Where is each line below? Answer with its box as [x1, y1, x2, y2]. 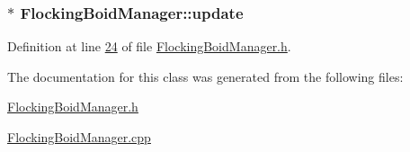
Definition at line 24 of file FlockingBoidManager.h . [7, 37, 291, 56]
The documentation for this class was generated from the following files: [7, 67, 404, 85]
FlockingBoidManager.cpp [7, 128, 151, 146]
